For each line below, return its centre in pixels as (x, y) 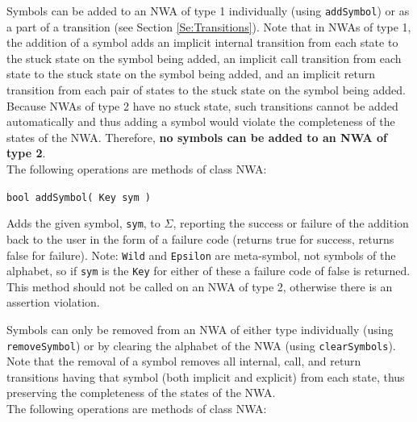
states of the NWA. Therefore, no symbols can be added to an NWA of (197, 137)
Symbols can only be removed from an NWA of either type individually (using (200, 329)
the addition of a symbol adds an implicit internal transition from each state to (202, 42)
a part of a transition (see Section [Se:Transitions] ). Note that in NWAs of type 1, (209, 26)
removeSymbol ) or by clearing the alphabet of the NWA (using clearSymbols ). (201, 345)
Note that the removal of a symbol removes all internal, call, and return (184, 361)
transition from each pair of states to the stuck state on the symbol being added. (206, 90)
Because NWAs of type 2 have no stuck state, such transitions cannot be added (202, 105)
